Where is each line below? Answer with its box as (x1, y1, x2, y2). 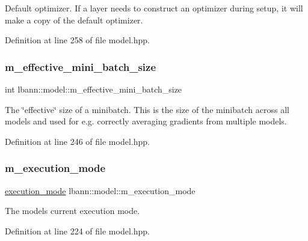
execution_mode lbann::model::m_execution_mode (5, 184, 196, 197)
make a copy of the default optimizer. (5, 13, 143, 26)
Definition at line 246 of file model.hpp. (5, 135, 150, 147)
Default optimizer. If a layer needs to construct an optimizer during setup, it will (5, 2, 303, 14)
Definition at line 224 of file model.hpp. (5, 224, 150, 237)
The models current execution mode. (5, 204, 140, 217)
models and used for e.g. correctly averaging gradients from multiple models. (5, 115, 287, 127)
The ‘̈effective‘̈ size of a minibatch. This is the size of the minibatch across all (5, 103, 289, 115)
